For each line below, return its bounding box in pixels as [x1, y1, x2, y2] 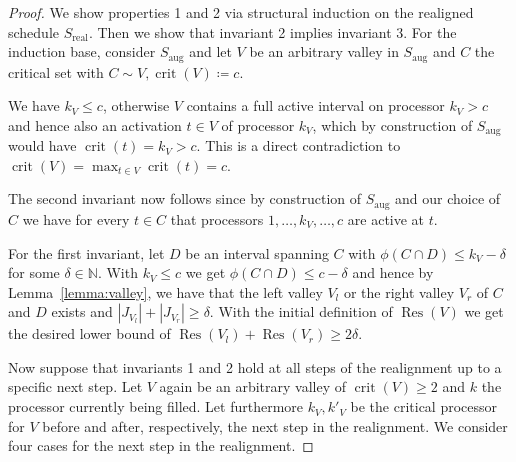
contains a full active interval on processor [186, 95, 445, 116]
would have [8, 135, 77, 156]
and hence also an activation [8, 114, 182, 135]
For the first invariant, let [8, 242, 165, 263]
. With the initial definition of [209, 301, 393, 322]
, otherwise [102, 95, 170, 116]
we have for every [22, 208, 130, 229]
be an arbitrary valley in [249, 41, 399, 62]
